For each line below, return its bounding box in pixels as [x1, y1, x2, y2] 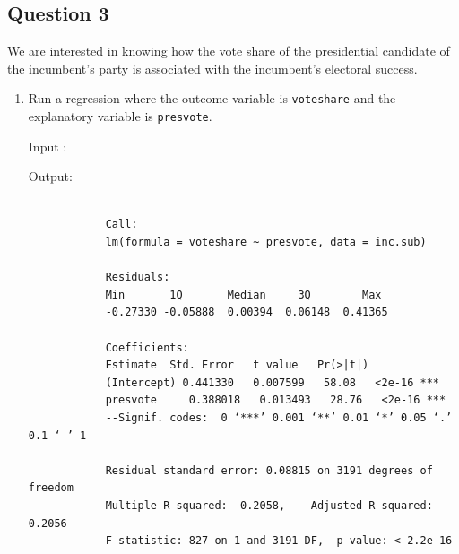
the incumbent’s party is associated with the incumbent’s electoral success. [7, 58, 418, 77]
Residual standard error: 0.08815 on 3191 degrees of [105, 463, 433, 477]
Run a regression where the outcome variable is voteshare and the [28, 89, 396, 108]
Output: [28, 167, 73, 186]
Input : [28, 136, 67, 155]
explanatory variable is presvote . [28, 107, 212, 126]
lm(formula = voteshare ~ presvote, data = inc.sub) [105, 236, 427, 249]
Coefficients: [105, 341, 189, 354]
